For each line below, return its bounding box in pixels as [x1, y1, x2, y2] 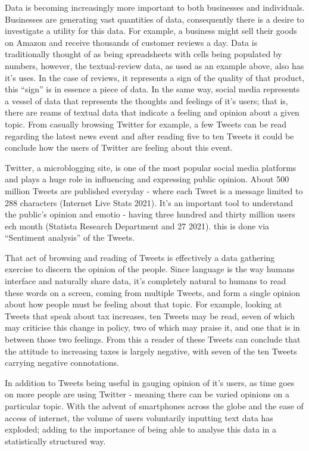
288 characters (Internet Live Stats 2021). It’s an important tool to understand [5, 196, 294, 209]
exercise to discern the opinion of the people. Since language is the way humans [5, 263, 295, 275]
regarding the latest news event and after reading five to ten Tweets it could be [5, 129, 294, 142]
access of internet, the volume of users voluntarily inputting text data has [5, 411, 273, 424]
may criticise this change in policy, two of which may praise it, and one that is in [5, 321, 300, 334]
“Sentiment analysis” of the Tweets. [5, 231, 135, 244]
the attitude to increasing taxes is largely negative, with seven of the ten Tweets [5, 344, 297, 357]
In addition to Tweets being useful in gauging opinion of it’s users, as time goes [5, 376, 295, 388]
